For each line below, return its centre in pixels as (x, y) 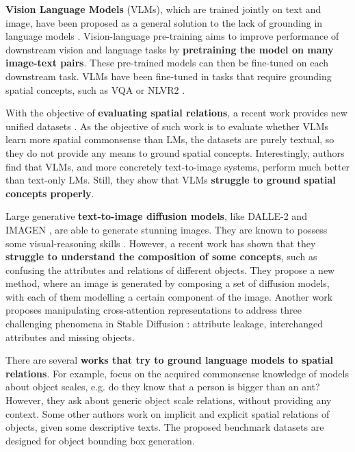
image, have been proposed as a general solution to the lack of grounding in (164, 22)
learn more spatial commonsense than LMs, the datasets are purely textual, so (170, 139)
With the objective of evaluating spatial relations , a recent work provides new (176, 113)
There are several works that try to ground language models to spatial (170, 360)
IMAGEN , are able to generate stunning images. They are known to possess (167, 229)
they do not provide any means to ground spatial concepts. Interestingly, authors (175, 152)
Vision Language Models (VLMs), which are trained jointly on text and (163, 9)
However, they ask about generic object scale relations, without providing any (169, 400)
